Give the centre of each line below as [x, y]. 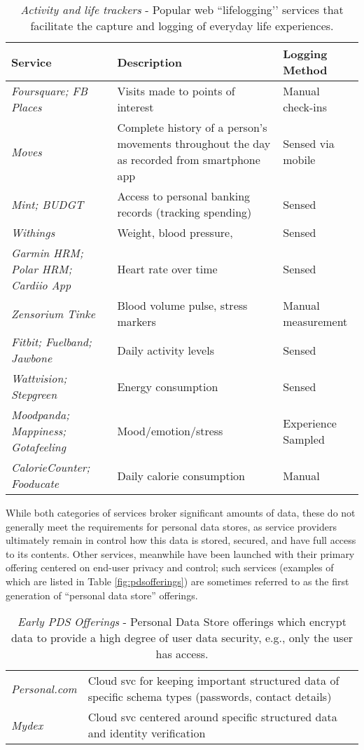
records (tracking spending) [184, 212]
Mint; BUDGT [48, 204]
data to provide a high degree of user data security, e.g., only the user [182, 638]
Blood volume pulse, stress [182, 305]
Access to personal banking [184, 196]
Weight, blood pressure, [175, 232]
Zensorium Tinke [54, 313]
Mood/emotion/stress [170, 431]
